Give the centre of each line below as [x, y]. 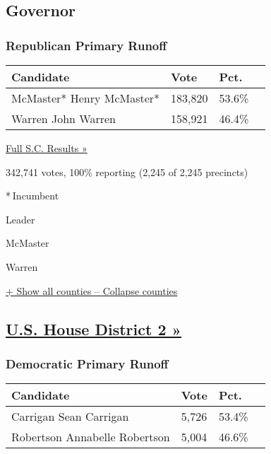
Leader [20, 219]
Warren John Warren [64, 118]
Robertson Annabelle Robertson [91, 437]
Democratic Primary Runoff [87, 363]
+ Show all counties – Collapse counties [92, 290]
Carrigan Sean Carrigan [70, 417]
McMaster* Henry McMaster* [86, 98]
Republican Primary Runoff [86, 45]
